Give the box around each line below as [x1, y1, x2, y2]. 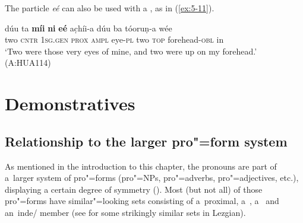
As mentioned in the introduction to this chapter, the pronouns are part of [5, 160, 277, 172]
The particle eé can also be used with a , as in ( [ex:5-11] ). [5, 2, 214, 14]
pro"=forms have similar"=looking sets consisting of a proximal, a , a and [5, 195, 279, 207]
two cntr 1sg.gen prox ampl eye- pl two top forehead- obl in [5, 33, 224, 46]
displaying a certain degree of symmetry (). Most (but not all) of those [5, 183, 263, 195]
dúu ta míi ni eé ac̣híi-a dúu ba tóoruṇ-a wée [5, 21, 172, 34]
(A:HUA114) [5, 56, 51, 69]
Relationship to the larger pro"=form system [5, 132, 288, 150]
